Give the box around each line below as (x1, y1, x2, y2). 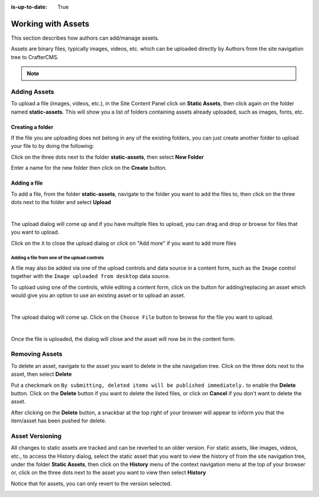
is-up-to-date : (11, 4, 47, 10)
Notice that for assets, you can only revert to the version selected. (11, 480, 172, 487)
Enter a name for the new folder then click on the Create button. (11, 164, 167, 172)
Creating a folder (11, 123, 54, 130)
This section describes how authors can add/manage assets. (11, 34, 159, 41)
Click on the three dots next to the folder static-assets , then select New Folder (11, 153, 204, 160)
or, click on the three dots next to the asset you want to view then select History (11, 469, 206, 476)
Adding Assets (11, 88, 54, 96)
